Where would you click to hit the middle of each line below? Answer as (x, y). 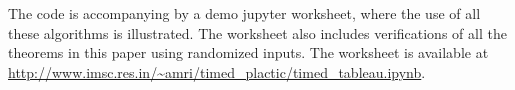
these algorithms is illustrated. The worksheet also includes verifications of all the (257, 32)
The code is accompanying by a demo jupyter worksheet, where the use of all (244, 13)
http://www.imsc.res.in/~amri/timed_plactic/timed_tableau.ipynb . (217, 71)
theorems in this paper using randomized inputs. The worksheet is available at (248, 52)
